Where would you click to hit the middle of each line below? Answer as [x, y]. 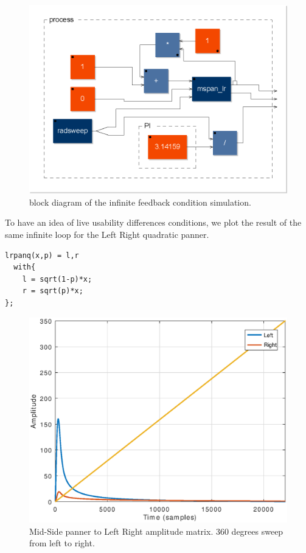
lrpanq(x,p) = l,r [42, 255]
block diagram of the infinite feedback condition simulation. [140, 202]
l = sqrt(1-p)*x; [57, 279]
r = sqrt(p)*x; [53, 291]
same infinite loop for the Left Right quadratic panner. [107, 235]
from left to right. [62, 543]
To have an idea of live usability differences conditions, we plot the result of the [153, 222]
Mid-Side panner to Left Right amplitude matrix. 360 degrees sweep [156, 531]
